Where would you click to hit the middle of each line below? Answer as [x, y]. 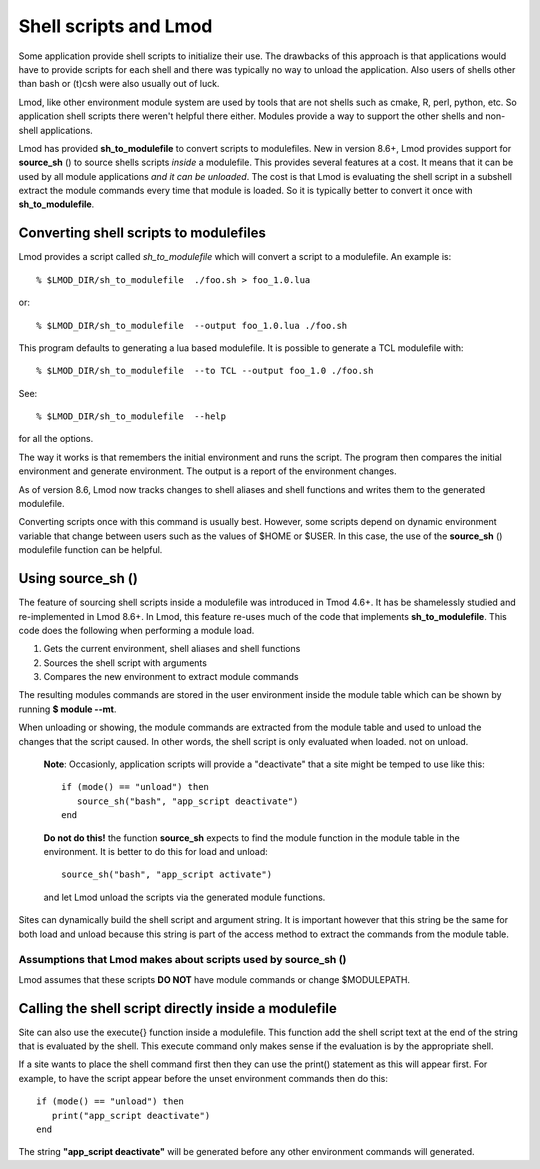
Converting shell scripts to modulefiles [142, 233]
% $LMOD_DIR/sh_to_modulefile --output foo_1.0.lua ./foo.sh [192, 325]
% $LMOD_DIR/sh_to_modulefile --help [131, 416]
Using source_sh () [78, 578]
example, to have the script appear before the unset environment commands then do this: [203, 1078]
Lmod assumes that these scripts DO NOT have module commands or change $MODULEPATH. [214, 979]
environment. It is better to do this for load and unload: [156, 851]
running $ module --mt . [67, 709]
